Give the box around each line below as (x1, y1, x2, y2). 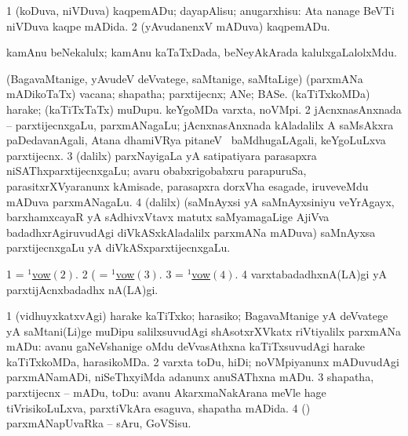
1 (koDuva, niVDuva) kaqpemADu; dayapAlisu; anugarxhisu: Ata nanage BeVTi (6, 2, 395, 18)
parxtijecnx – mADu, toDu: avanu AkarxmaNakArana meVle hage (6, 384, 326, 401)
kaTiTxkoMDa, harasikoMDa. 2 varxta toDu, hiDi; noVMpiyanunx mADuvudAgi (6, 353, 399, 369)
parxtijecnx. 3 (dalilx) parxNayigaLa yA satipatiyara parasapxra (6, 147, 317, 163)
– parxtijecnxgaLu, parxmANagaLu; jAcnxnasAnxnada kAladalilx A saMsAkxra (6, 116, 394, 133)
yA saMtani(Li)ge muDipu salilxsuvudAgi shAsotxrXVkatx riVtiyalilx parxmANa (6, 322, 402, 339)
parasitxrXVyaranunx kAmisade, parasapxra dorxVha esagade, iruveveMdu (6, 177, 369, 194)
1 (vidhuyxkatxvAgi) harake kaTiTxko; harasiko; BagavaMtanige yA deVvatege (6, 307, 388, 324)
